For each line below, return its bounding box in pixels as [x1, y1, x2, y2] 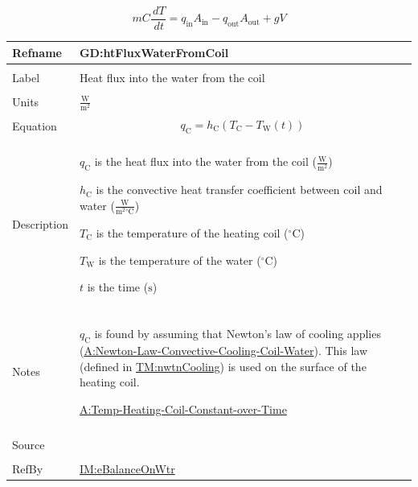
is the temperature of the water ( [98, 251, 261, 268]
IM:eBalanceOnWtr [79, 460, 175, 477]
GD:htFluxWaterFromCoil [79, 43, 229, 60]
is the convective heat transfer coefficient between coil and [96, 181, 383, 198]
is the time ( [87, 279, 149, 295]
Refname [12, 43, 62, 60]
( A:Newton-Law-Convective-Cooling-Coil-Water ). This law [79, 342, 368, 359]
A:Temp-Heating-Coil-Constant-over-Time [79, 400, 287, 417]
